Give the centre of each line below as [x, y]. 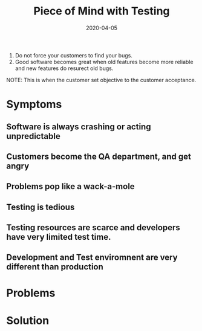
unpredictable [33, 136]
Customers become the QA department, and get [99, 156]
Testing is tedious [41, 207]
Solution [28, 320]
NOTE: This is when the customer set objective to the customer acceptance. [101, 80]
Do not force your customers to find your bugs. [74, 55]
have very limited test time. [59, 237]
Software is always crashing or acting [79, 127]
